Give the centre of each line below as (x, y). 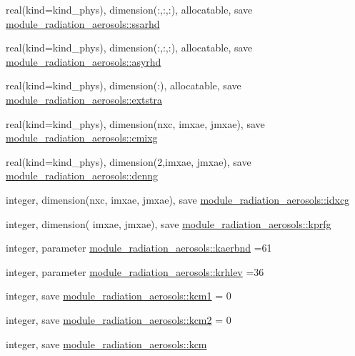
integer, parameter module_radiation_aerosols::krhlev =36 (135, 271)
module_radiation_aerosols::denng (82, 175)
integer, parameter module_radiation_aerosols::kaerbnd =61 (139, 248)
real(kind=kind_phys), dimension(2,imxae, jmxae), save (129, 161)
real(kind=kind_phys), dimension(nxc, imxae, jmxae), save (135, 123)
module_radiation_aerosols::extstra (84, 99)
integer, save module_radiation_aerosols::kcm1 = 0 (119, 296)
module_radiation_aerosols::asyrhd (84, 61)
